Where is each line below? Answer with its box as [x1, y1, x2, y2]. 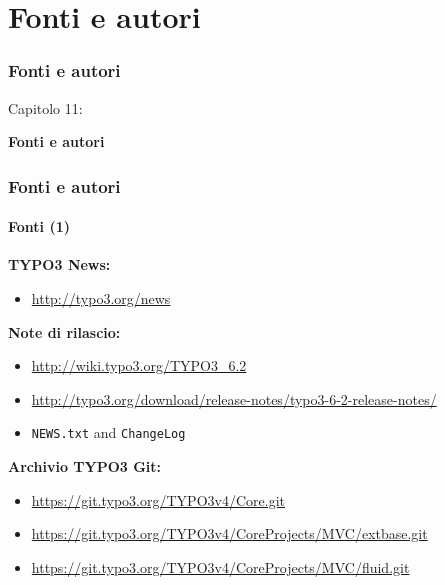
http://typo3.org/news [31, 288, 171, 309]
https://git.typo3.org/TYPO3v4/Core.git [31, 489, 285, 510]
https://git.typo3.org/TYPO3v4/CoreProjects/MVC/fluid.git [31, 556, 410, 577]
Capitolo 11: [8, 97, 83, 118]
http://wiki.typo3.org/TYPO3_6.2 [31, 355, 247, 376]
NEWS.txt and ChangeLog [31, 422, 186, 443]
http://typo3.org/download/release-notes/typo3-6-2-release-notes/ [31, 388, 437, 409]
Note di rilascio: [8, 321, 121, 342]
